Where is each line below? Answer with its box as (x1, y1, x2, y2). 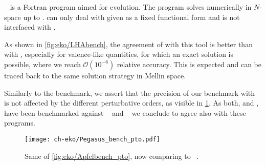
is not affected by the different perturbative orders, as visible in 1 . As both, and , (4, 97, 259, 108)
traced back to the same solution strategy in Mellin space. (4, 70, 186, 80)
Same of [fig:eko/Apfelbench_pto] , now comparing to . (25, 150, 199, 161)
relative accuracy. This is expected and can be (117, 58, 261, 69)
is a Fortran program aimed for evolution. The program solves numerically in (10, 2, 252, 12)
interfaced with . (4, 22, 56, 32)
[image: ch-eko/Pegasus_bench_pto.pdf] (25, 135, 160, 143)
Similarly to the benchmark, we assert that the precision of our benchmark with (4, 87, 255, 98)
